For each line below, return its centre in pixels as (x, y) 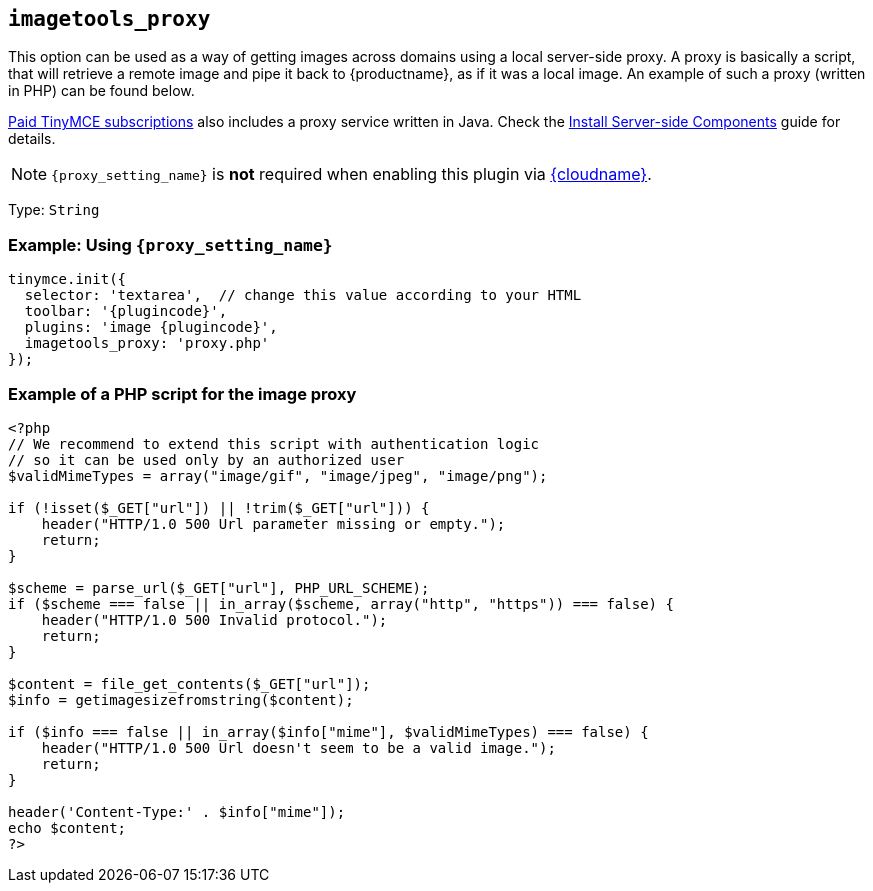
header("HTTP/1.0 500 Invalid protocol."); (214, 619)
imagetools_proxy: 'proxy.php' (147, 343)
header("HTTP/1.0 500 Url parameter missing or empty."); (273, 523)
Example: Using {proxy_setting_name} (170, 244)
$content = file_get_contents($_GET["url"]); (189, 683)
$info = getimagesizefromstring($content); (181, 699)
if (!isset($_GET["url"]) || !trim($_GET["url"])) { (219, 507)
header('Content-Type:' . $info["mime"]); (177, 811)
